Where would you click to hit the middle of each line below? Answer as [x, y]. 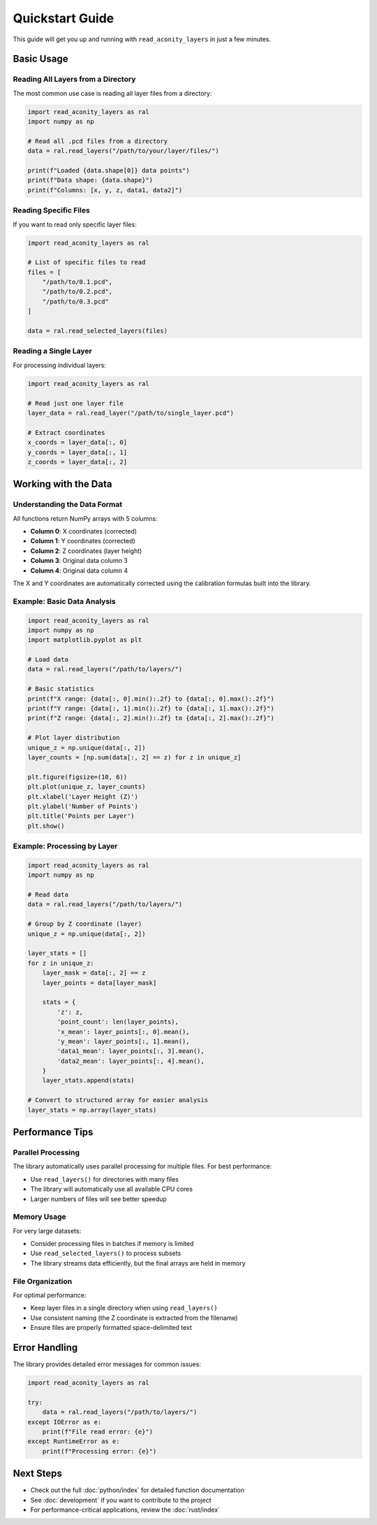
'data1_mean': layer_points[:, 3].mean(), [131, 1051]
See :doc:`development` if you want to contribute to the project [121, 1500]
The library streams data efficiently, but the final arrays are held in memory [138, 1263]
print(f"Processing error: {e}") [99, 1451]
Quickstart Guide [64, 18]
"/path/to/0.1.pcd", [77, 282]
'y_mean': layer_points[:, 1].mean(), [123, 1041]
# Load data [48, 660]
